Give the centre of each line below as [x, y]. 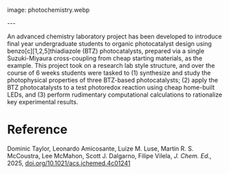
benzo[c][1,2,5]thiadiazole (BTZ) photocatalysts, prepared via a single [106, 51]
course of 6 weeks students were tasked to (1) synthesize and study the [109, 73]
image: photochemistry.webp [48, 10]
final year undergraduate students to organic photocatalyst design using [109, 43]
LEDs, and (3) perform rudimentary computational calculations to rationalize [115, 95]
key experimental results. [43, 102]
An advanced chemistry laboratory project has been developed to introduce [115, 36]
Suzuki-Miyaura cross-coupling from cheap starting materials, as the [105, 58]
